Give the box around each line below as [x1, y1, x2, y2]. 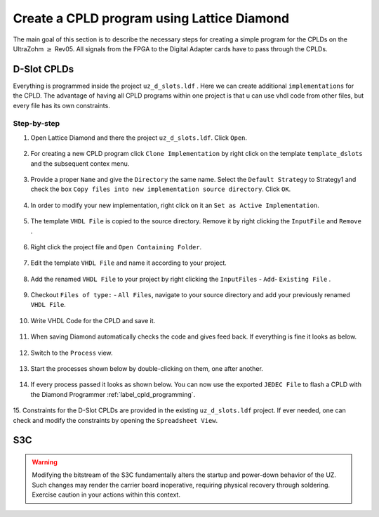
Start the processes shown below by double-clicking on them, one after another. [30, 365, 263, 373]
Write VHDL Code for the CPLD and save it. [30, 316, 156, 325]
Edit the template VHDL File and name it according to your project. [30, 258, 227, 267]
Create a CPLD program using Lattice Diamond [13, 11, 290, 26]
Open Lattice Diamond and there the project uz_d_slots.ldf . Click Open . [30, 133, 248, 142]
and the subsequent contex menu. [30, 159, 130, 168]
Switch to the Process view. [30, 348, 113, 357]
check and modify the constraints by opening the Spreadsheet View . [13, 416, 218, 424]
